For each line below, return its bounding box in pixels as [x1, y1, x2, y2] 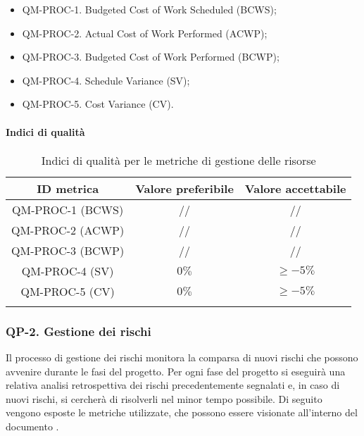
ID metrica [37, 180, 99, 197]
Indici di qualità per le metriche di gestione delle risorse [41, 151, 316, 168]
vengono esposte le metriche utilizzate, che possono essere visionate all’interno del [6, 405, 358, 420]
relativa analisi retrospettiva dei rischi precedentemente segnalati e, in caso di [6, 378, 340, 392]
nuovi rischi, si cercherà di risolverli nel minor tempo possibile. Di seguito [6, 391, 322, 406]
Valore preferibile [135, 180, 234, 197]
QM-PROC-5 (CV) [20, 282, 115, 299]
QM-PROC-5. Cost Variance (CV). [22, 96, 174, 111]
